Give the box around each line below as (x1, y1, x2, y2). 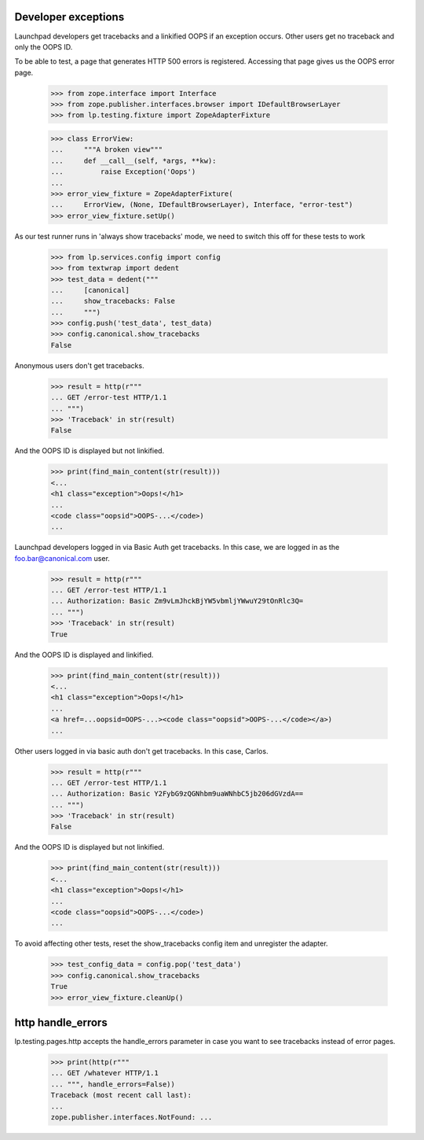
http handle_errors (14, 1016, 108, 1029)
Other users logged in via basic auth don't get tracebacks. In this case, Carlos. (14, 746, 269, 755)
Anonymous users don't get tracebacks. (14, 360, 144, 370)
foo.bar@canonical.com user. (14, 553, 110, 563)
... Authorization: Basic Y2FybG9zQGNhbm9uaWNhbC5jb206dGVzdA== (50, 789, 304, 799)
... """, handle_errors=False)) (50, 1079, 176, 1089)
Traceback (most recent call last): (50, 1090, 192, 1100)
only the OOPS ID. (14, 42, 73, 51)
